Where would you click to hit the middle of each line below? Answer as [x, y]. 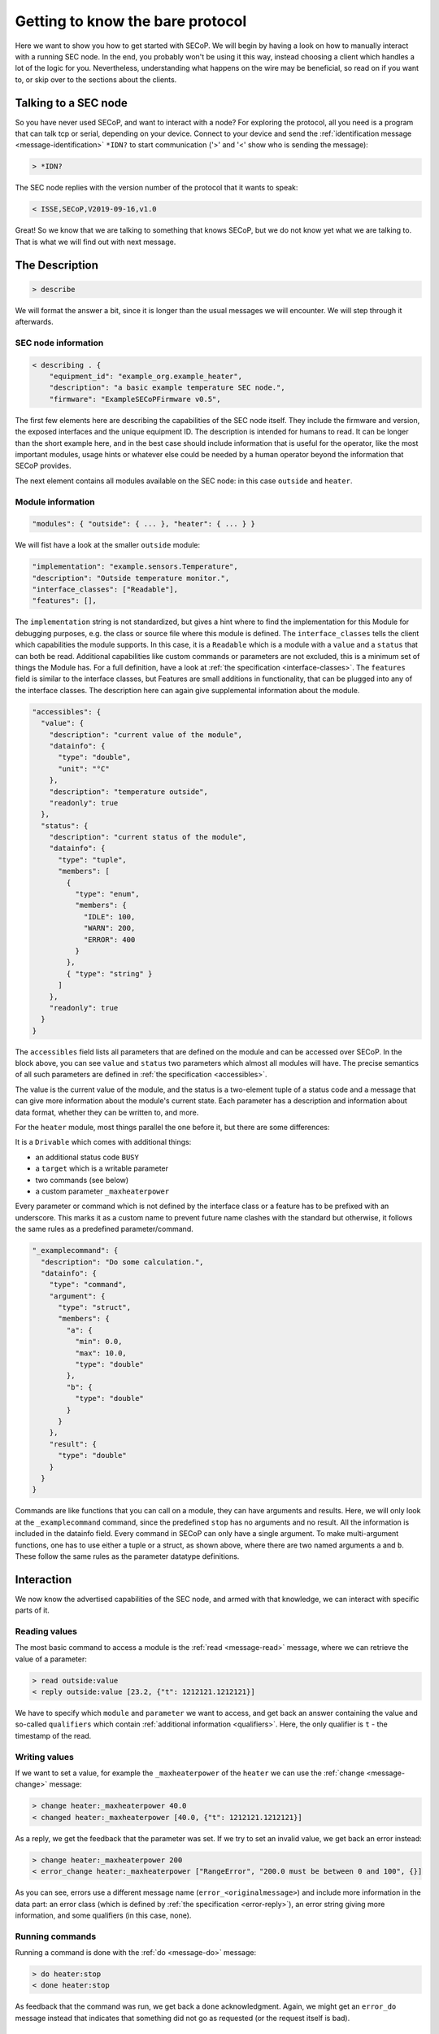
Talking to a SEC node [71, 103]
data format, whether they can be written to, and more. [107, 1112]
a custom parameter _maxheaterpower [102, 1191]
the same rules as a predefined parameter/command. [104, 1229]
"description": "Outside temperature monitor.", [131, 578]
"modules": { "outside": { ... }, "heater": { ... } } [143, 524]
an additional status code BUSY [87, 1157]
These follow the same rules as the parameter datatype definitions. [127, 1556]
